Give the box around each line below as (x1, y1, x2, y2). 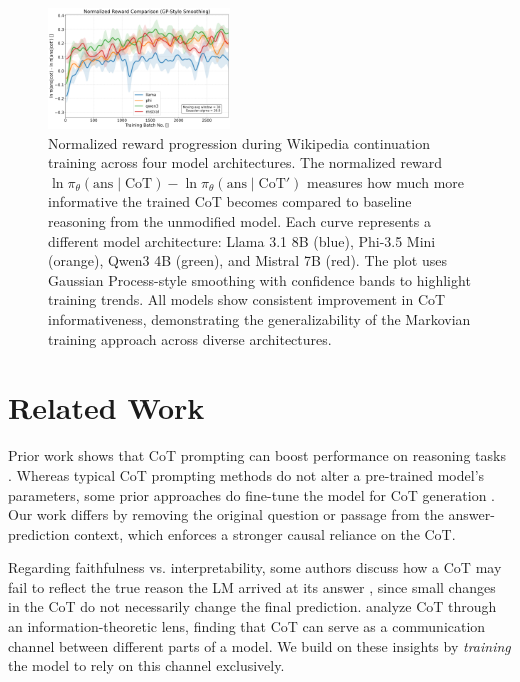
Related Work (8, 387, 205, 428)
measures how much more (307, 171, 464, 192)
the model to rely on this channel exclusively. (8, 655, 285, 676)
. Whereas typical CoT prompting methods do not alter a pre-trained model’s (8, 464, 485, 485)
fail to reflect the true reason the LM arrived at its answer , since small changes (8, 576, 496, 597)
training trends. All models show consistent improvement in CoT (48, 289, 446, 310)
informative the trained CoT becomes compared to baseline (48, 191, 412, 212)
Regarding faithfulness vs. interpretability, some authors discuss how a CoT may (8, 557, 502, 578)
